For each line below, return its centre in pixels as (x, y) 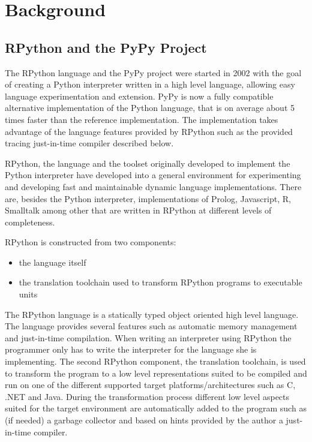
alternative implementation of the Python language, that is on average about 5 (150, 108)
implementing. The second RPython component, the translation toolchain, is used (155, 361)
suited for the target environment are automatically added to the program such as (156, 408)
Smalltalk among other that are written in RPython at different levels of (138, 210)
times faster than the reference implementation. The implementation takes (142, 119)
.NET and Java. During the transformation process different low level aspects (147, 396)
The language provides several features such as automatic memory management (151, 326)
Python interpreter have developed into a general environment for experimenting (153, 175)
